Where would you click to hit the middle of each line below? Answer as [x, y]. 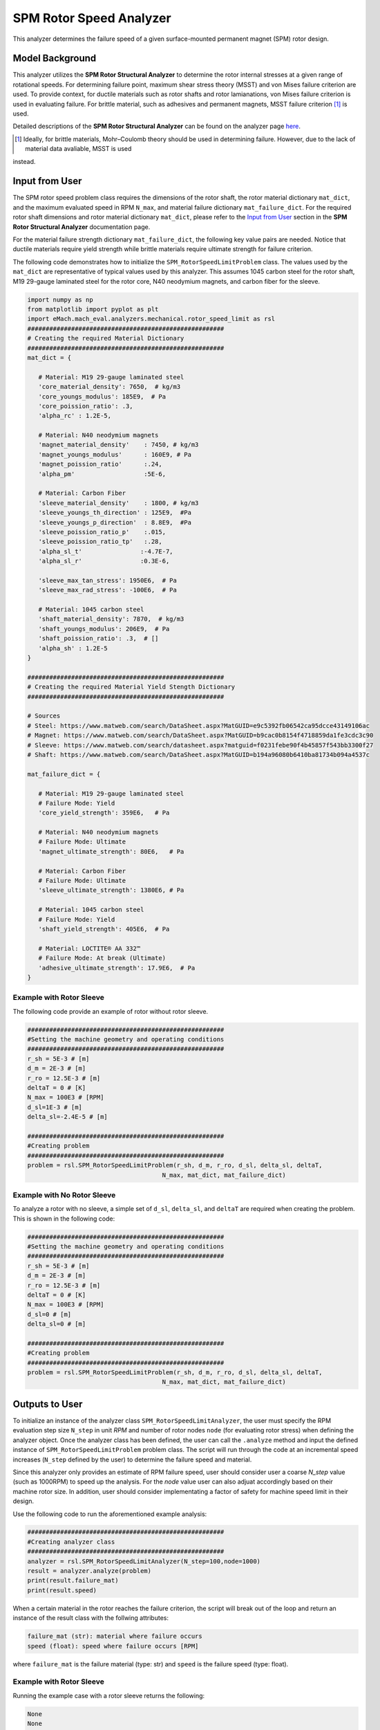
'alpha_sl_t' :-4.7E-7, [106, 551]
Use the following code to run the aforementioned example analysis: [110, 1514]
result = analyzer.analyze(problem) [89, 1571]
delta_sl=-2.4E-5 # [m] [68, 1117]
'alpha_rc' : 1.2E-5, [75, 416]
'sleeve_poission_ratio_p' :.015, [102, 532]
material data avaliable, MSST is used [78, 149]
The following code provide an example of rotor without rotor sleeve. [111, 1011]
